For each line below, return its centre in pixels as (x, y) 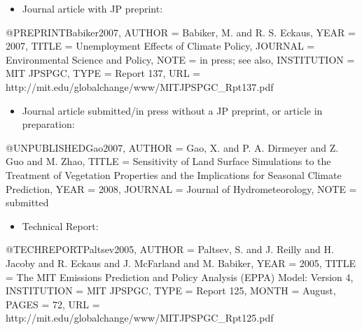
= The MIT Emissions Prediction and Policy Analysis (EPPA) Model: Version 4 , (180, 277)
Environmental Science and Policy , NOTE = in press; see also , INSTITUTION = (180, 59)
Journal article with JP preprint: (92, 8)
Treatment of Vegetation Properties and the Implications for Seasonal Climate (174, 174)
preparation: (48, 124)
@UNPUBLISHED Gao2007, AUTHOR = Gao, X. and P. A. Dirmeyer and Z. (172, 147)
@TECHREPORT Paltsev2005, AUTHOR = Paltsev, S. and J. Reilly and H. (170, 249)
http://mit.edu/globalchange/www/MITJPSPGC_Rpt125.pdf (140, 318)
